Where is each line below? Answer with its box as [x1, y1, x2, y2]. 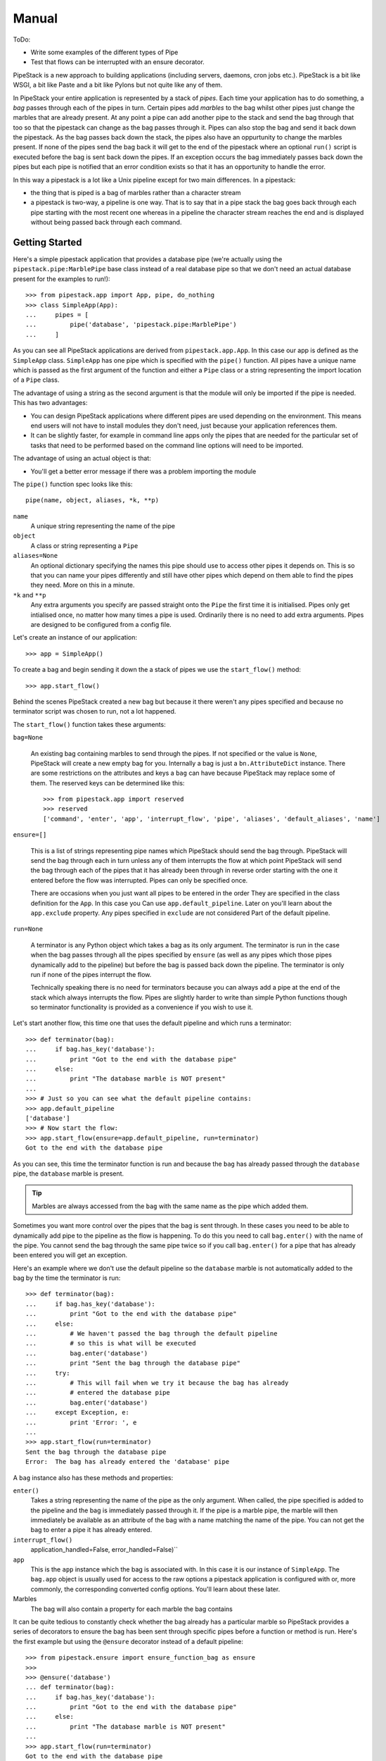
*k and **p [13, 590, 46, 599]
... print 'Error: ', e [25, 1418, 137, 1426]
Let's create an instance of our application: [13, 633, 137, 642]
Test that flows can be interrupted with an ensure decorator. [30, 58, 205, 66]
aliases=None [13, 552, 58, 560]
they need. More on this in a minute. [30, 581, 135, 590]
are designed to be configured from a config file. [30, 620, 172, 628]
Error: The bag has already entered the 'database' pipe [25, 1458, 230, 1466]
